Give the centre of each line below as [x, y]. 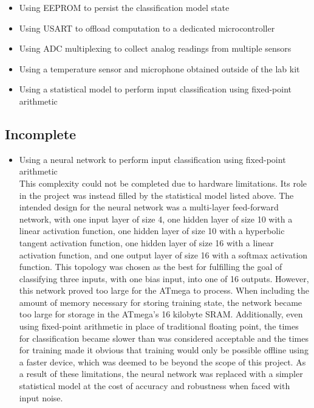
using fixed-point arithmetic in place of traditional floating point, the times [159, 326]
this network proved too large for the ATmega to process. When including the [164, 290]
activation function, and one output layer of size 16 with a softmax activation [163, 254]
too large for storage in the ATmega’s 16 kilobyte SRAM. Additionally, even [161, 314]
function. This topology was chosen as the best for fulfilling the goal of [151, 267]
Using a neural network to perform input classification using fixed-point [152, 159]
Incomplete [41, 133]
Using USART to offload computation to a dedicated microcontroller [147, 28]
